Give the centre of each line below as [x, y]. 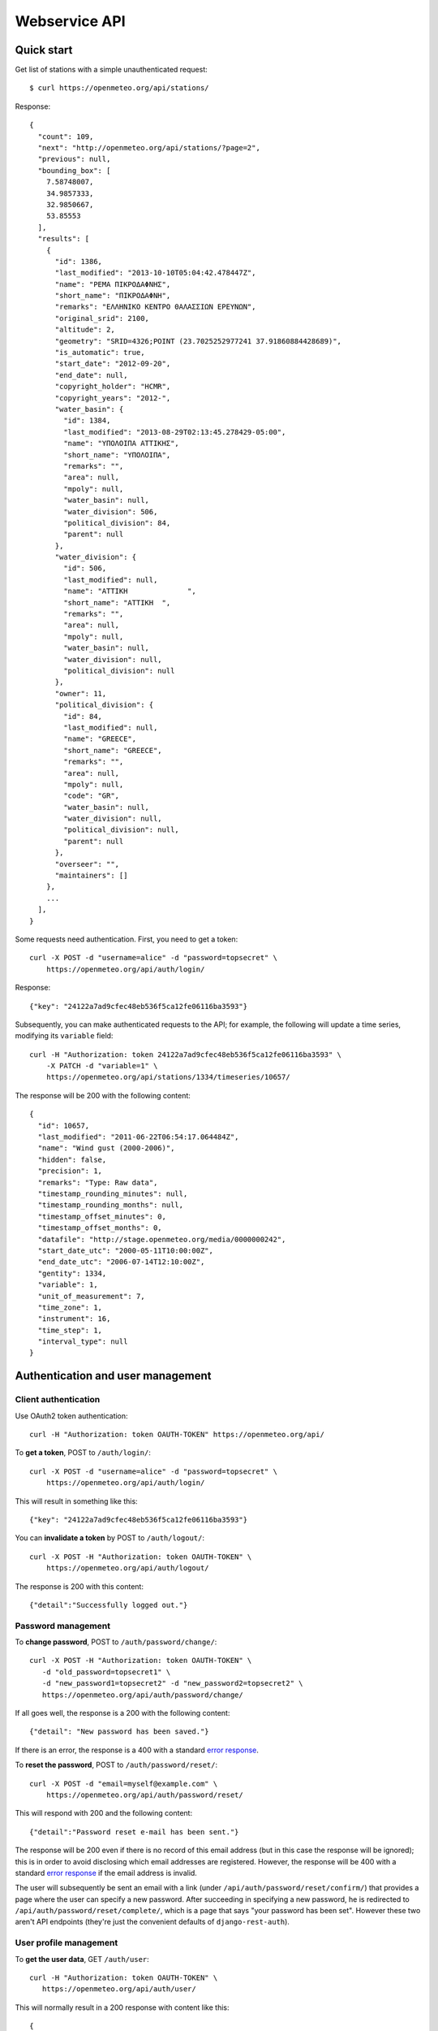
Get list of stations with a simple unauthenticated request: [112, 70]
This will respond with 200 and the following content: [104, 1813]
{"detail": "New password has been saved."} [120, 1732]
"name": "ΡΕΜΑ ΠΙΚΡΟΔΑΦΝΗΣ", [113, 284]
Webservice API [70, 21]
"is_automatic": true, [100, 353]
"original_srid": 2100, [102, 318]
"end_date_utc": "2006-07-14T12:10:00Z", [121, 1262]
